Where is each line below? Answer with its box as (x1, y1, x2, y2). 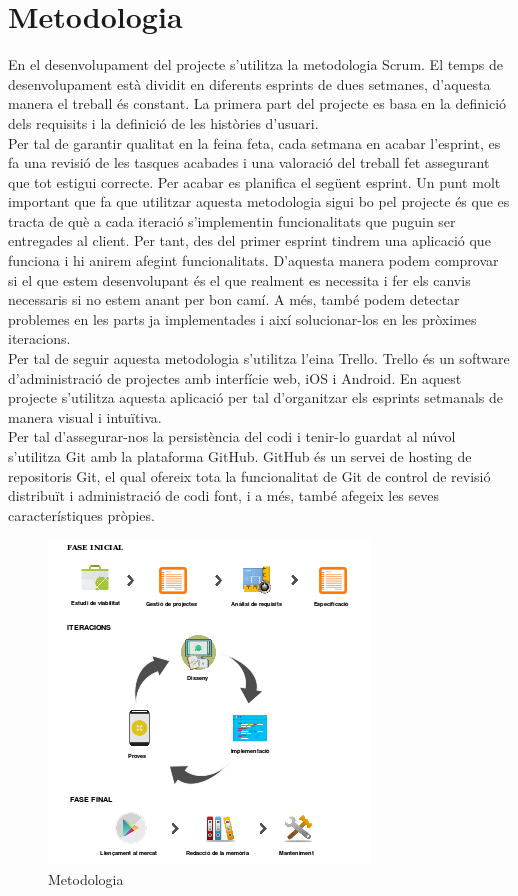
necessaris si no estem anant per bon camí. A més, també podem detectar (8, 289, 460, 310)
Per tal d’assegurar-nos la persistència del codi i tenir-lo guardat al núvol (8, 426, 456, 447)
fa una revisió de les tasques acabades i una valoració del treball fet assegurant (8, 152, 490, 173)
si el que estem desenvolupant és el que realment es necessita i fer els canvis (8, 269, 471, 290)
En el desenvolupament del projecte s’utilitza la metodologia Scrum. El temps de (8, 54, 503, 75)
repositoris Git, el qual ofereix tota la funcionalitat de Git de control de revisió (8, 465, 491, 486)
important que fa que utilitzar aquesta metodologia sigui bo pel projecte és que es (8, 191, 510, 212)
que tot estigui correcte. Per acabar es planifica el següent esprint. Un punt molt (8, 171, 501, 192)
